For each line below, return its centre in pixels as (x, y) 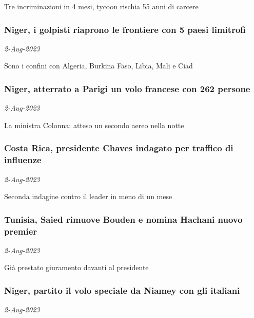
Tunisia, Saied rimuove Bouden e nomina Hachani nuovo (123, 219)
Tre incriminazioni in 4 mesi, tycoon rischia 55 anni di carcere (101, 6)
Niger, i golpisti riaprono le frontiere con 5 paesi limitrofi (125, 29)
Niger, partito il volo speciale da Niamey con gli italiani (122, 290)
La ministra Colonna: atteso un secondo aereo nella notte (94, 125)
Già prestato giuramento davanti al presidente (76, 267)
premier (21, 231)
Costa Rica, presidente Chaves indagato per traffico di (119, 148)
